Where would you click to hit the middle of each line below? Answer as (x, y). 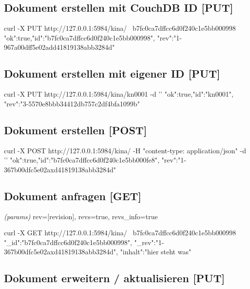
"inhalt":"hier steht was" (156, 252)
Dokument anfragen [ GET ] (73, 196)
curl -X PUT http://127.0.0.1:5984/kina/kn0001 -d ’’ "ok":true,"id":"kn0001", (119, 94)
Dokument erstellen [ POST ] (76, 130)
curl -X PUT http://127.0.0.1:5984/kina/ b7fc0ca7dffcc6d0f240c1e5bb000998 (120, 28)
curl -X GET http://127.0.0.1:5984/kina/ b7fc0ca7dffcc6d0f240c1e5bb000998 (120, 233)
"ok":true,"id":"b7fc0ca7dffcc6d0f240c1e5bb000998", (79, 37)
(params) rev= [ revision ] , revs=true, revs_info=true (81, 216)
